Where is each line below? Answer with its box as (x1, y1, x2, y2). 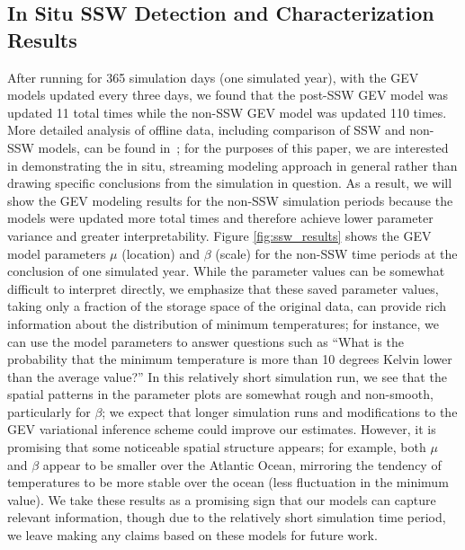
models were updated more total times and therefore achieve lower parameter (7, 208, 434, 227)
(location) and (121, 244, 200, 262)
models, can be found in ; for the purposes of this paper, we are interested (38, 137, 449, 156)
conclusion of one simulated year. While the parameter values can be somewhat (7, 262, 445, 280)
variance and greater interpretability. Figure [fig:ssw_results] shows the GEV (7, 226, 432, 244)
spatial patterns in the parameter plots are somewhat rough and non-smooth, (7, 385, 434, 404)
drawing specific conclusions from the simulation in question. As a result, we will (7, 173, 452, 192)
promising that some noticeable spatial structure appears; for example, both (7, 438, 426, 457)
